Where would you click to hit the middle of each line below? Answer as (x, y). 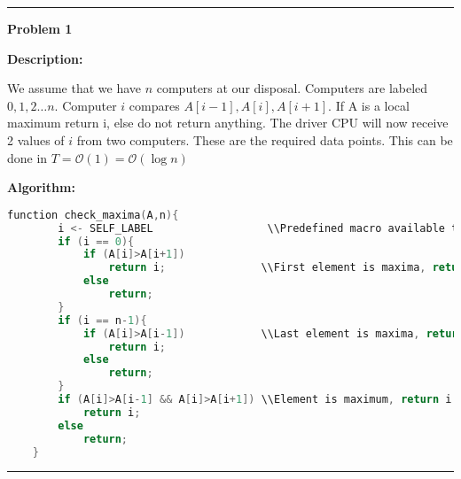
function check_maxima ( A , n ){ (93, 215)
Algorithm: (41, 187)
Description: (45, 58)
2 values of (36, 139)
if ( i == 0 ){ (96, 241)
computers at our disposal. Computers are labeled (292, 88)
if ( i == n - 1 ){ (102, 320)
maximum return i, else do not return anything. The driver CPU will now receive (228, 123)
